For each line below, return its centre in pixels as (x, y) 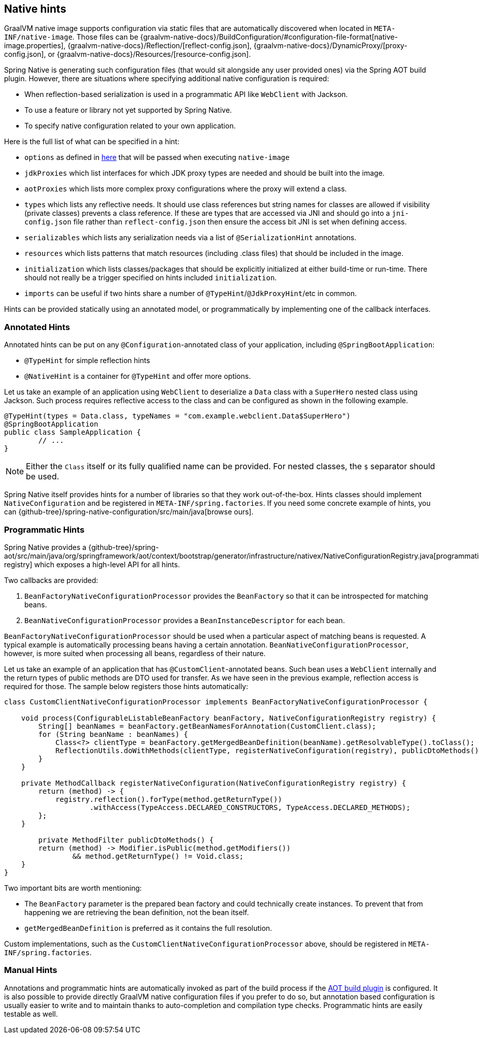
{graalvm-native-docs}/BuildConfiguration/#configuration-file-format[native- (269, 37)
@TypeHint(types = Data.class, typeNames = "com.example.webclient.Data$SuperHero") (177, 416)
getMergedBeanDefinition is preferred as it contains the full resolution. (148, 928)
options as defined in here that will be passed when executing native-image (157, 157)
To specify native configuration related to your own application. (130, 126)
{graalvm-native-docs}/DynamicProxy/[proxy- (330, 46)
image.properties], (35, 46)
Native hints (35, 9)
